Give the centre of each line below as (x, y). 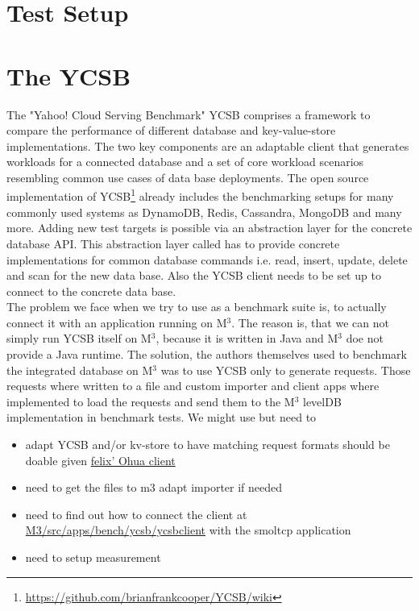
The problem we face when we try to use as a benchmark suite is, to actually (197, 307)
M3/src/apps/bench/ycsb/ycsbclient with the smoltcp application (188, 530)
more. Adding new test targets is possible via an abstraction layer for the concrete (209, 228)
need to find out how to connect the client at (136, 514)
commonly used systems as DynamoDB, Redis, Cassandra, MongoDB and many (204, 212)
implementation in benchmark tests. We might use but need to (162, 417)
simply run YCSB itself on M (79, 338)
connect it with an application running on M (117, 322)
